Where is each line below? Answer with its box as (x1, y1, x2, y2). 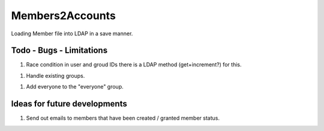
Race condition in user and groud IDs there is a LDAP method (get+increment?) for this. (26, 61, 242, 68)
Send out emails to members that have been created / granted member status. (26, 114, 220, 122)
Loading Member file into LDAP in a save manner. (11, 30, 133, 37)
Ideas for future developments (11, 99, 127, 109)
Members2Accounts (11, 9, 116, 22)
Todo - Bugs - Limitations (11, 45, 108, 56)
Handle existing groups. (26, 72, 85, 79)
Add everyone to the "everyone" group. (26, 83, 124, 90)
